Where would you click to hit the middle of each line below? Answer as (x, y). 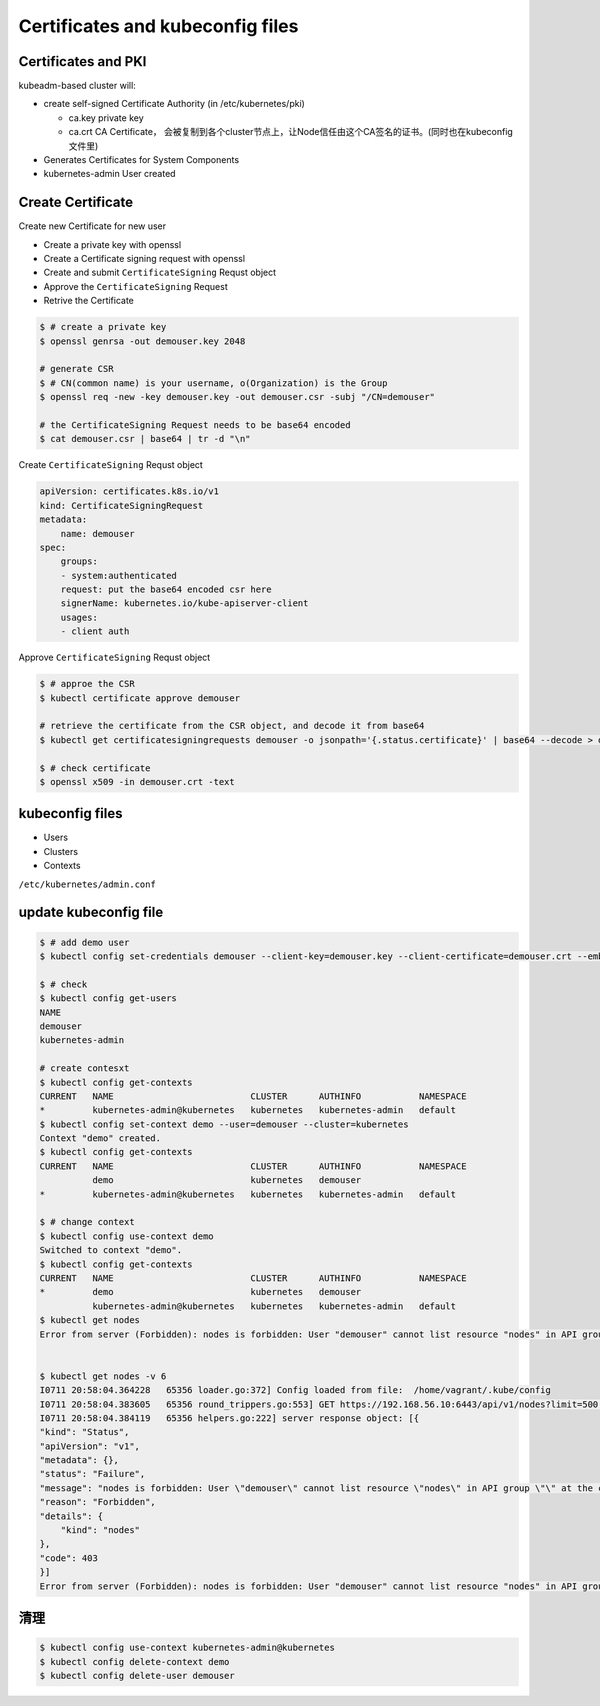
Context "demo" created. (100, 1138)
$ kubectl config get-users (108, 998)
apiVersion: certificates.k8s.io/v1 (129, 491)
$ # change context (87, 1222)
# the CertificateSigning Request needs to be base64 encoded (195, 424)
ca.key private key (106, 117)
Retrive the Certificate (89, 301)
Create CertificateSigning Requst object (111, 465)
